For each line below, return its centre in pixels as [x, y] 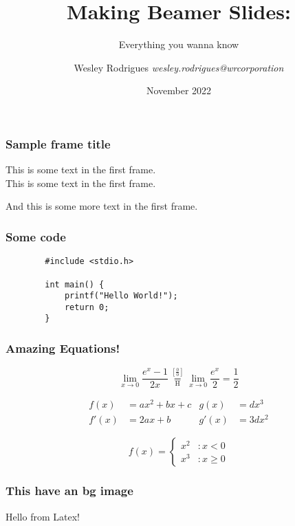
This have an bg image [69, 491]
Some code [36, 236]
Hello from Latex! [43, 516]
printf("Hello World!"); [121, 296]
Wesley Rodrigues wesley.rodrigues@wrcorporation [179, 67]
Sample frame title [58, 143]
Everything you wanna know [179, 44]
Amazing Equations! [63, 348]
